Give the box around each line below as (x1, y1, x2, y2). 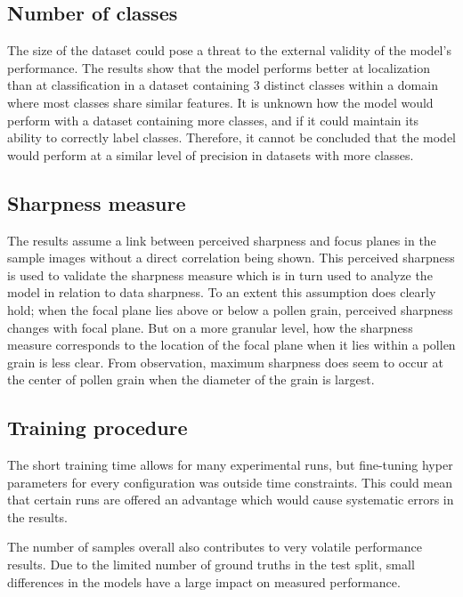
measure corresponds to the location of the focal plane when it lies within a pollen (7, 335, 456, 354)
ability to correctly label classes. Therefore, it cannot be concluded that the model (7, 128, 456, 147)
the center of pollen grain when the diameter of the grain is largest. (7, 370, 375, 389)
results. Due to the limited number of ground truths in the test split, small (7, 555, 415, 574)
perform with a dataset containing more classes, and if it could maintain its (7, 110, 419, 129)
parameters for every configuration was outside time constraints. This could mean (7, 472, 453, 491)
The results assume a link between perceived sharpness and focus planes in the (7, 230, 436, 249)
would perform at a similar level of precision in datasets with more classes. (7, 145, 414, 164)
